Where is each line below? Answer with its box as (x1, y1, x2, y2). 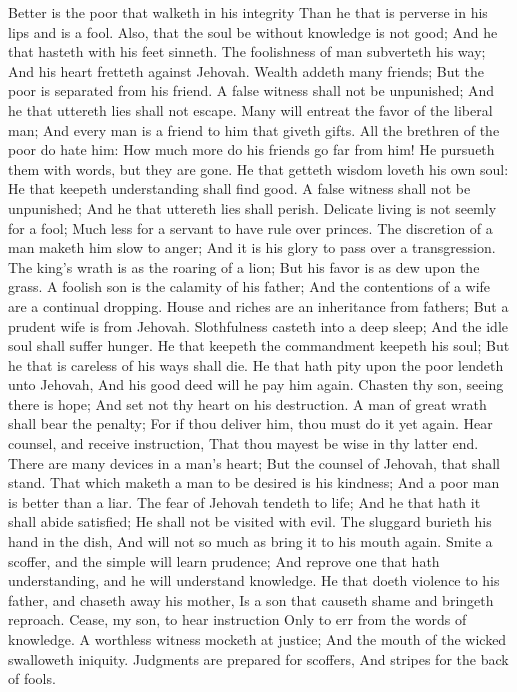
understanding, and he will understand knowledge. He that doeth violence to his (8, 570, 500, 591)
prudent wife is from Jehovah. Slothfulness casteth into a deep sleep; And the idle (8, 315, 508, 336)
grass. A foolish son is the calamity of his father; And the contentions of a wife (8, 276, 491, 297)
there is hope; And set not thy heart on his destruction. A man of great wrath (8, 393, 487, 414)
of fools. (8, 668, 56, 689)
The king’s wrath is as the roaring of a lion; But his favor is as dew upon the (8, 256, 480, 277)
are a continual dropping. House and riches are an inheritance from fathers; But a (8, 295, 509, 316)
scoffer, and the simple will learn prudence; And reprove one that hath (8, 550, 440, 571)
